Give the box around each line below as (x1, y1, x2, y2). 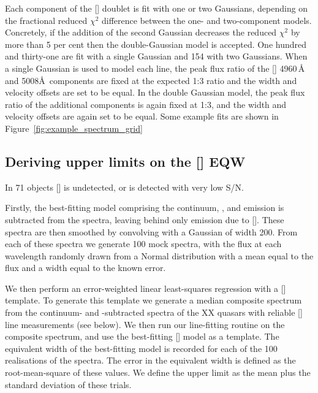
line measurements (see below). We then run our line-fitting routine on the (5, 318, 285, 330)
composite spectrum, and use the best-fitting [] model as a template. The (5, 330, 279, 343)
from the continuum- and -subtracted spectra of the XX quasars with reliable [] (5, 306, 303, 319)
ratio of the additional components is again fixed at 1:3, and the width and (5, 97, 287, 110)
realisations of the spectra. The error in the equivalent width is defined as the (5, 354, 296, 367)
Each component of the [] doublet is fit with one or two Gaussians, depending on (5, 2, 308, 14)
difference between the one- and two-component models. (102, 13, 312, 26)
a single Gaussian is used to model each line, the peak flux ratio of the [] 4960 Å (5, 61, 305, 74)
